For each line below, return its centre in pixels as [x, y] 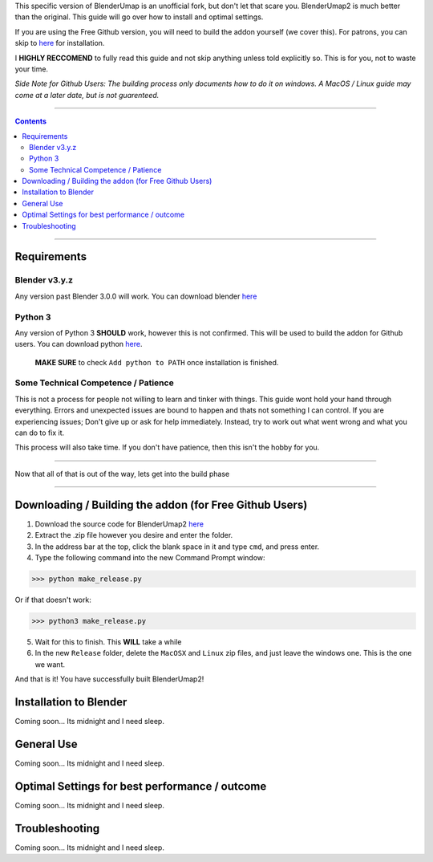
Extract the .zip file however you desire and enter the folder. [134, 535]
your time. [31, 69]
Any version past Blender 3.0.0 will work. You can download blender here [136, 296]
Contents [31, 121]
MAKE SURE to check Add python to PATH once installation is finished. [157, 362]
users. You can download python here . [79, 344]
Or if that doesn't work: [53, 600]
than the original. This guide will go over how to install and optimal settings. [139, 17]
